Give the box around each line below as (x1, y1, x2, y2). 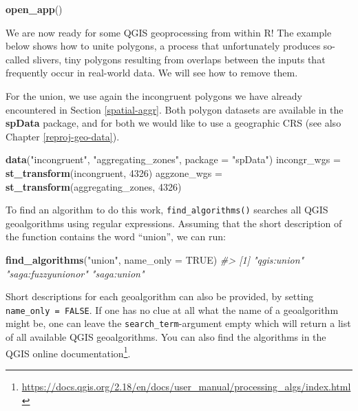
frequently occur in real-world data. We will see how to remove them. (6, 65, 298, 80)
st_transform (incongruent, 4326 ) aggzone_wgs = (6, 165, 222, 180)
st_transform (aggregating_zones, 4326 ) (6, 179, 182, 193)
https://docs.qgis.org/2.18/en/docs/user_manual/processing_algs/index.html (21, 379, 351, 393)
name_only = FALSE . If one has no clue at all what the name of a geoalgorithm (6, 302, 339, 317)
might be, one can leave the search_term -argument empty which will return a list (6, 316, 351, 330)
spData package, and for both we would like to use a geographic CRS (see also (6, 116, 341, 130)
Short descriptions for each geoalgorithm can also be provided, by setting (6, 289, 314, 304)
